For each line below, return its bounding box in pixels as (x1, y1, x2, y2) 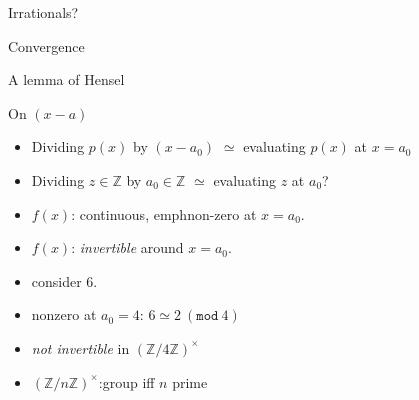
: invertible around (71, 237, 184, 258)
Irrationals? (8, 2, 79, 22)
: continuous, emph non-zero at (71, 203, 257, 224)
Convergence (8, 35, 85, 56)
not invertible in (31, 337, 130, 358)
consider (31, 270, 82, 291)
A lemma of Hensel (8, 69, 125, 90)
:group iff (98, 371, 155, 392)
